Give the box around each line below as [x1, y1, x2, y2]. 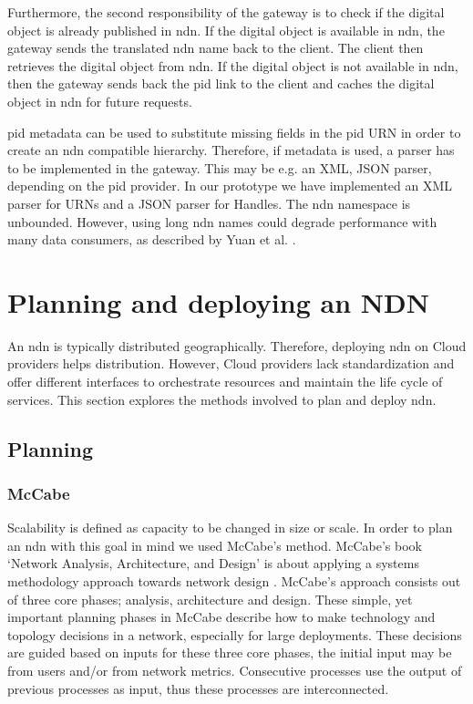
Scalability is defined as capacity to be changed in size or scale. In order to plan [7, 518, 453, 537]
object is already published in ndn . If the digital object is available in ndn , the [7, 20, 445, 39]
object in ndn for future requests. [7, 91, 192, 110]
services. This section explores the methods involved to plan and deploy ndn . [7, 389, 437, 409]
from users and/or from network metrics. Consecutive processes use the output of [7, 660, 462, 679]
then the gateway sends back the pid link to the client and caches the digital [7, 74, 435, 93]
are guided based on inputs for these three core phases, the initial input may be [7, 643, 452, 662]
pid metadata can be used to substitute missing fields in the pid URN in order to [7, 122, 461, 141]
